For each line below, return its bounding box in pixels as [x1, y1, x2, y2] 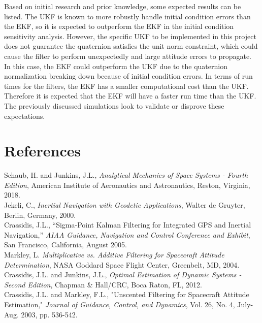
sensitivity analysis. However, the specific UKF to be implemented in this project [4, 30, 256, 41]
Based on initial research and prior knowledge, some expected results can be [4, 1, 241, 11]
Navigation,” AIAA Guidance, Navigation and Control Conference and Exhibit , [4, 229, 250, 240]
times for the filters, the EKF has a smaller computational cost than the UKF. [4, 80, 249, 91]
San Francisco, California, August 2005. [4, 239, 127, 250]
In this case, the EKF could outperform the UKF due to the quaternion [4, 60, 227, 71]
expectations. [4, 110, 45, 121]
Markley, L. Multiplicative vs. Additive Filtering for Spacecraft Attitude [4, 249, 224, 260]
